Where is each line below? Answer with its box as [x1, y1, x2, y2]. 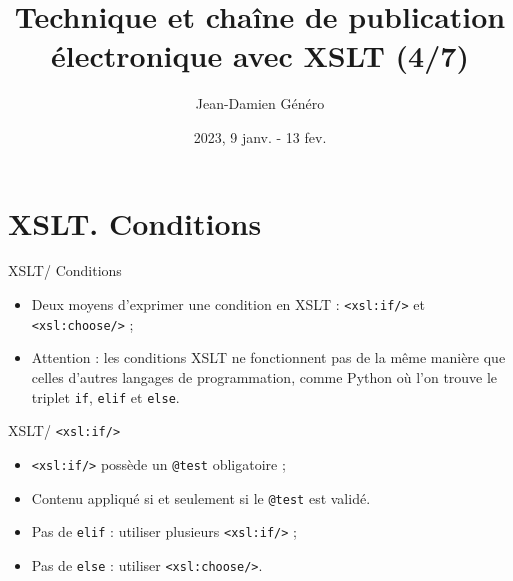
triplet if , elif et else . [31, 386, 180, 407]
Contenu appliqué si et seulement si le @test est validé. [31, 487, 371, 508]
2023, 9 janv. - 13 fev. [193, 126, 327, 147]
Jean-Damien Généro [195, 93, 325, 114]
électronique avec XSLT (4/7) [51, 35, 469, 76]
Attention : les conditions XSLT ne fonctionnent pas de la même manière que [31, 347, 506, 368]
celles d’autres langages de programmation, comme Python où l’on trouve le [31, 366, 498, 387]
